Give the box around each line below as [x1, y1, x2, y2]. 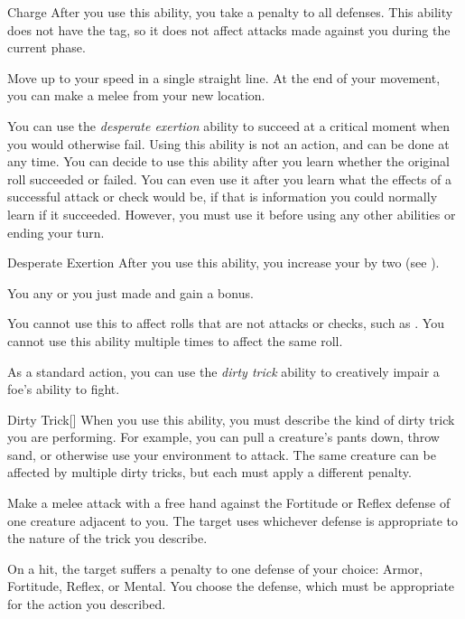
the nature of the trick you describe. [7, 529, 208, 548]
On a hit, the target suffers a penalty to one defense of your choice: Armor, [7, 558, 423, 577]
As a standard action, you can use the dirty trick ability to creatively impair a [7, 361, 440, 380]
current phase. [7, 38, 86, 57]
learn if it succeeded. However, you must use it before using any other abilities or [7, 204, 456, 223]
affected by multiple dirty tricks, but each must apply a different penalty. [7, 463, 412, 482]
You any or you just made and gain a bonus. [7, 283, 254, 302]
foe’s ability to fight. [7, 380, 120, 399]
